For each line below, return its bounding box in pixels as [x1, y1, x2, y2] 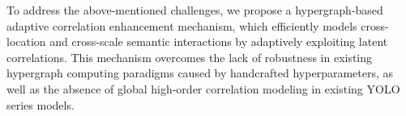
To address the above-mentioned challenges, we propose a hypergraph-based [6, 2, 383, 18]
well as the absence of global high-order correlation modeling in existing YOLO [6, 80, 400, 97]
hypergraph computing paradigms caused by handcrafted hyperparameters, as [6, 64, 394, 81]
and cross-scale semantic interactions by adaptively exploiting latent [49, 33, 388, 50]
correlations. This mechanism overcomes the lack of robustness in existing [6, 48, 373, 65]
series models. [6, 96, 75, 113]
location [6, 33, 46, 50]
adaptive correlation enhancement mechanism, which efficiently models [6, 17, 357, 34]
